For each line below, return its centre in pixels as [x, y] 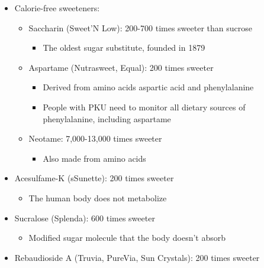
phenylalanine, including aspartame [107, 118]
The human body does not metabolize [98, 197]
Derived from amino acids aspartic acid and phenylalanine [148, 87]
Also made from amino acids [94, 158]
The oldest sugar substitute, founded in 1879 [124, 48]
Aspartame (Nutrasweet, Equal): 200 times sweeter [121, 67]
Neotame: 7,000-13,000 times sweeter [95, 138]
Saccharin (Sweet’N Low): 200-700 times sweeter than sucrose [140, 27]
